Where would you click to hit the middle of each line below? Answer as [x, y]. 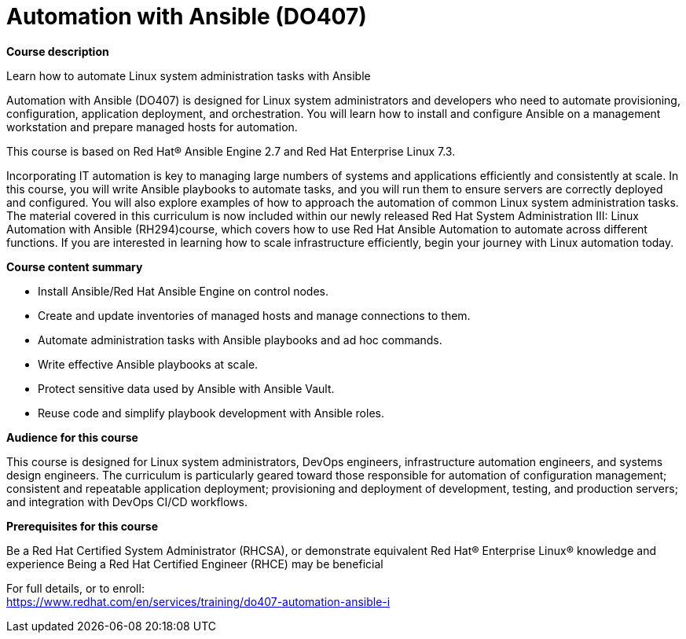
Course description [58, 51]
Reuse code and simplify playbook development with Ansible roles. [211, 413]
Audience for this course [72, 437]
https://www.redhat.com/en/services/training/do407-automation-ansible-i [198, 601]
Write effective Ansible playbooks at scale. [148, 364]
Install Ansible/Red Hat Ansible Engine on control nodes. [183, 291]
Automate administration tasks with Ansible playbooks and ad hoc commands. [240, 340]
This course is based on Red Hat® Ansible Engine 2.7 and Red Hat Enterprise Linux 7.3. [231, 151]
